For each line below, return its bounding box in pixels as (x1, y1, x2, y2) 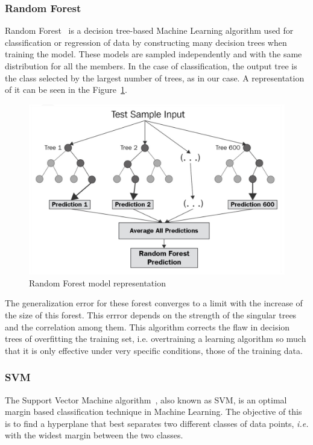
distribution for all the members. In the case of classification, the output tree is (5, 60, 297, 72)
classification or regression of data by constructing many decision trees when (5, 36, 287, 48)
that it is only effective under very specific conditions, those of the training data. (5, 344, 303, 356)
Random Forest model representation (29, 276, 166, 289)
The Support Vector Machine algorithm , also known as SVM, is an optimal (5, 393, 287, 406)
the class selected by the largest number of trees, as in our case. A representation (5, 71, 305, 84)
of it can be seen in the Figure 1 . (5, 83, 127, 96)
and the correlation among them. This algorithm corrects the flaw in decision (5, 320, 290, 333)
